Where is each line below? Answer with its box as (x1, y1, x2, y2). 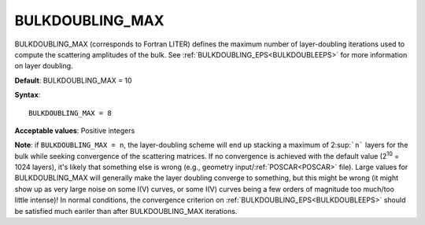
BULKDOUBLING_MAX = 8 (28, 109, 112, 117)
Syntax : (14, 90, 41, 100)
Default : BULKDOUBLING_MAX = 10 (14, 76, 133, 85)
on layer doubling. (14, 61, 74, 71)
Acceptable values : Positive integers (14, 126, 135, 135)
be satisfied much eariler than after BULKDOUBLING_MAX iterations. (14, 206, 238, 216)
